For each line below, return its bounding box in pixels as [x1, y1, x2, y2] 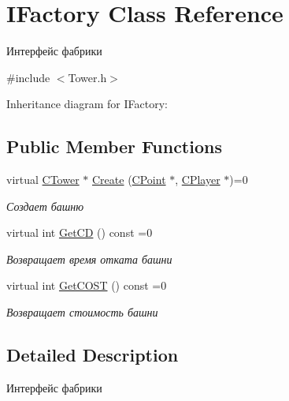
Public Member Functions [6, 134, 222, 159]
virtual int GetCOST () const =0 [6, 277, 167, 294]
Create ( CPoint [92, 171, 166, 188]
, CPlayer [175, 171, 220, 188]
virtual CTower [6, 171, 80, 188]
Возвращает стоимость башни [6, 304, 158, 320]
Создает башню [6, 197, 84, 214]
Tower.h [68, 69, 107, 85]
